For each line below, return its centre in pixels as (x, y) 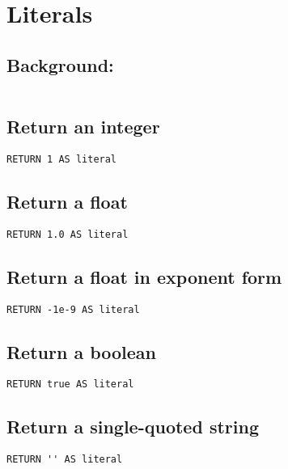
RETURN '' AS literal (65, 460)
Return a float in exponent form (144, 276)
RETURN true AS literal (70, 384)
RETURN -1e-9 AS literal (73, 309)
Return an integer (83, 126)
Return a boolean (82, 351)
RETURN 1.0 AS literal (68, 234)
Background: (60, 64)
